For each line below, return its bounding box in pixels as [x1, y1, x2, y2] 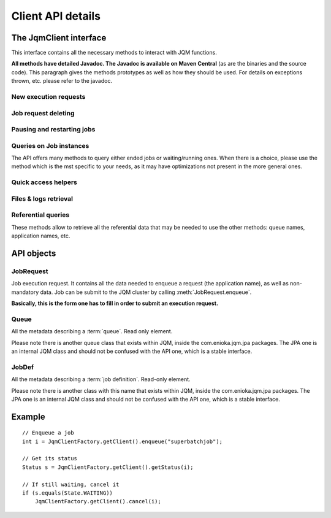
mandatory [11, 288, 39, 296]
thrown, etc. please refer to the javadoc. [11, 77, 113, 85]
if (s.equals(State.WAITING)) [22, 490, 113, 497]
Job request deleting [11, 109, 75, 117]
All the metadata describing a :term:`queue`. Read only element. [11, 328, 173, 335]
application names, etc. [11, 232, 70, 239]
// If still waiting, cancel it [22, 481, 120, 488]
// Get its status [22, 455, 78, 462]
